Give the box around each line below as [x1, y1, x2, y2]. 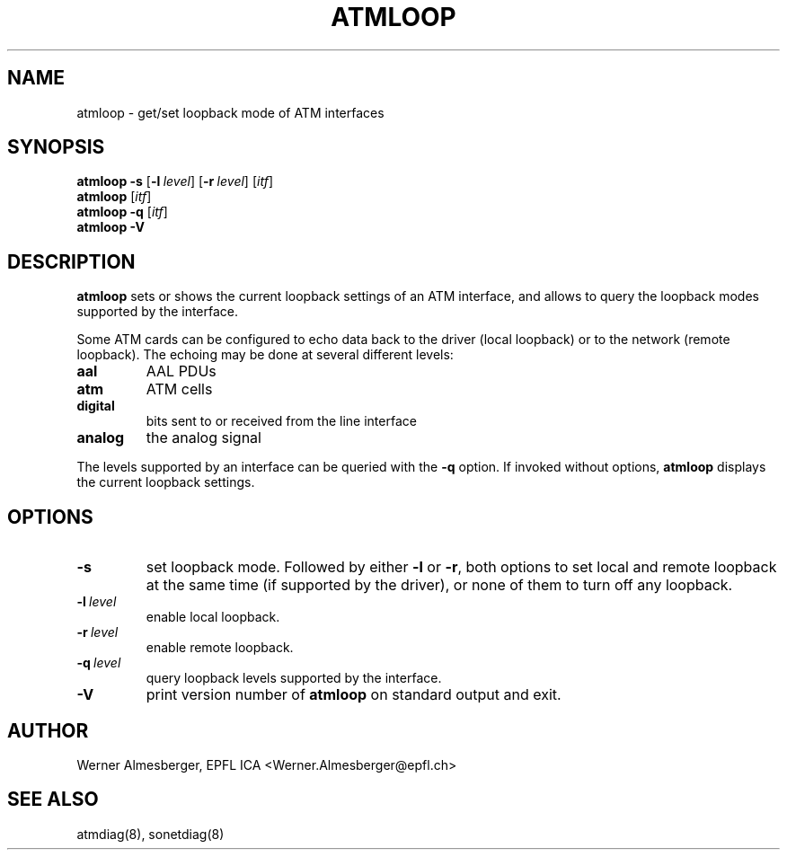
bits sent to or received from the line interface [146, 413, 417, 429]
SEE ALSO [7, 788, 99, 811]
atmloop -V [76, 219, 145, 235]
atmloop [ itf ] [76, 189, 152, 205]
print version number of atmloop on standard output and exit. [146, 685, 562, 704]
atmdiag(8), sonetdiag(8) [76, 826, 225, 842]
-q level [76, 655, 121, 671]
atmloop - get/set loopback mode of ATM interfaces [76, 104, 385, 120]
